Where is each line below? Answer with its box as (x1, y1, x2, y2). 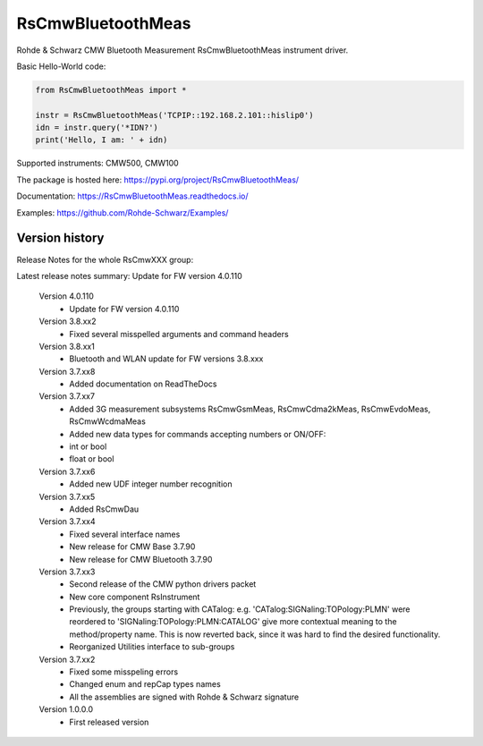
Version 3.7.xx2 (38, 654, 96, 665)
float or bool (69, 454, 114, 464)
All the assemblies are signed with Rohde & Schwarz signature (69, 691, 300, 702)
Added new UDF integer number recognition (69, 479, 233, 489)
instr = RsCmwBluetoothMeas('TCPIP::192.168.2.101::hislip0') (35, 110, 314, 120)
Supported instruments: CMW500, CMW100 (16, 157, 179, 169)
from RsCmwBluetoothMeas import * (35, 85, 187, 95)
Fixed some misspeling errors (69, 666, 179, 677)
